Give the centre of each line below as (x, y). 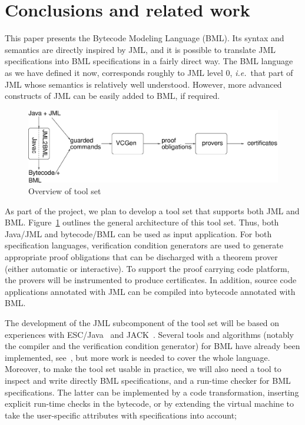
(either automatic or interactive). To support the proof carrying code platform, (147, 268)
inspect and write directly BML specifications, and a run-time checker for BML (148, 380)
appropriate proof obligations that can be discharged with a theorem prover (141, 257)
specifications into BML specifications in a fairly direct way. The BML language (149, 61)
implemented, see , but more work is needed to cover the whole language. (137, 357)
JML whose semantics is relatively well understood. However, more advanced (143, 84)
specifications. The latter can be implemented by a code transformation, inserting (152, 392)
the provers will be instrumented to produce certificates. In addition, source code (151, 280)
